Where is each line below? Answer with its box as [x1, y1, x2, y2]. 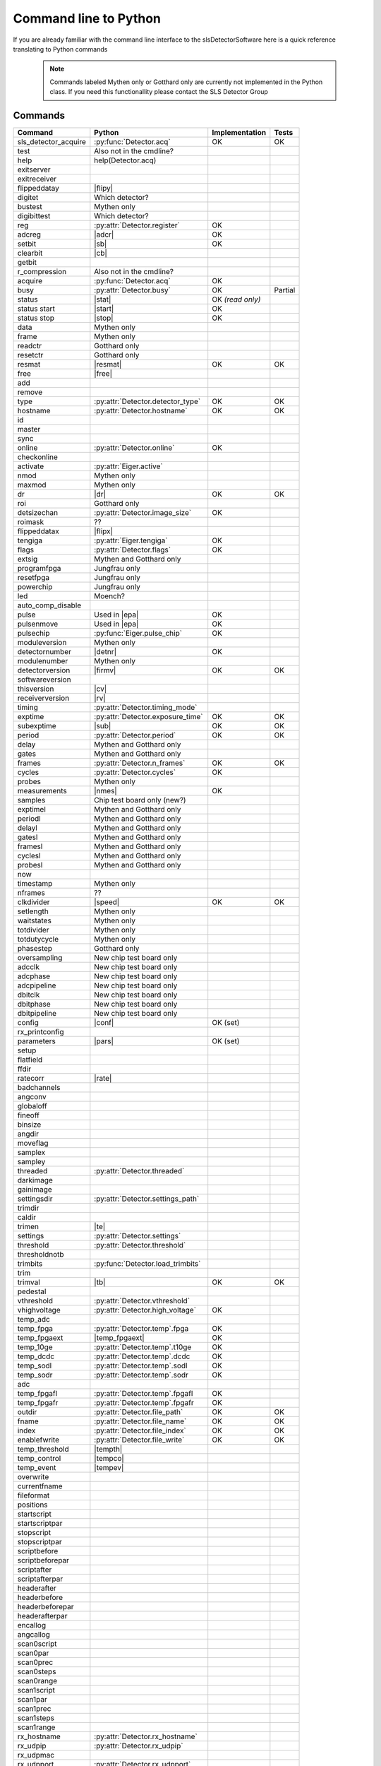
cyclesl [17, 851, 41, 861]
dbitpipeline [17, 1009, 56, 1019]
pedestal [17, 1286, 47, 1296]
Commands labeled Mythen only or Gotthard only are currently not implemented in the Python [49, 78, 323, 86]
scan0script [17, 1639, 57, 1649]
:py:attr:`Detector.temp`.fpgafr [94, 1398, 194, 1408]
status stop [17, 313, 55, 323]
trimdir [17, 1203, 40, 1213]
